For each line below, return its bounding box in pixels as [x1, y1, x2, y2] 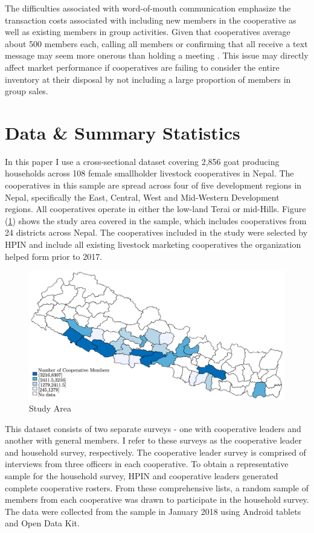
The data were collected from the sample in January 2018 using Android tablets [5, 505, 301, 517]
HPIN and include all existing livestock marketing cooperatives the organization [5, 238, 301, 251]
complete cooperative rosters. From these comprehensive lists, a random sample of [5, 481, 309, 494]
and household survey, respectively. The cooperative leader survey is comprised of [5, 445, 306, 458]
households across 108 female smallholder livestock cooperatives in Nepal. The [5, 167, 294, 179]
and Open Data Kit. [5, 517, 80, 529]
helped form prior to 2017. [5, 250, 103, 262]
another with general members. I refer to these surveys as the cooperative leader [5, 434, 302, 447]
